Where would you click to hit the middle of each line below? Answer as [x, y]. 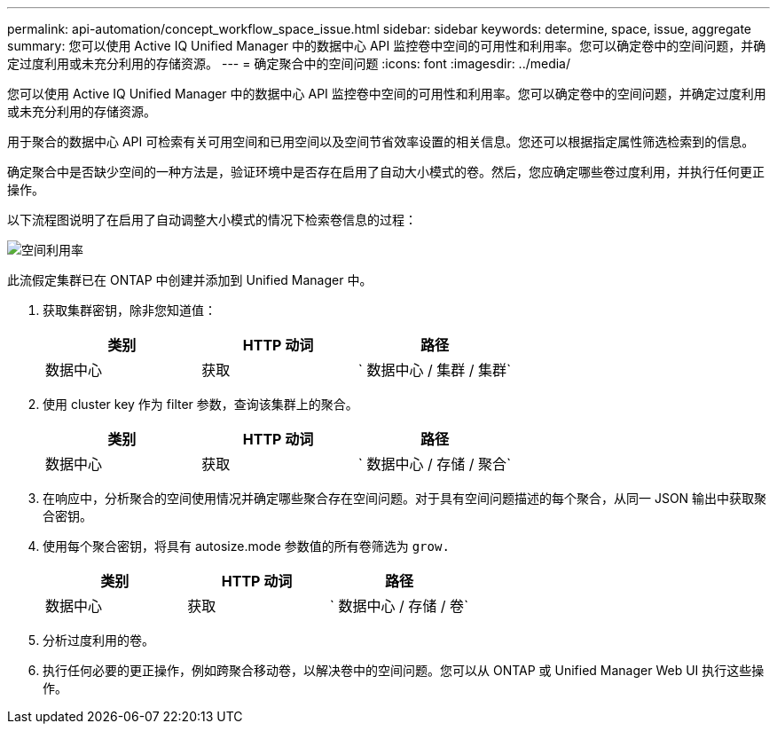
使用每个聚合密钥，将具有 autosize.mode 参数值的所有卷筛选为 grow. [246, 546]
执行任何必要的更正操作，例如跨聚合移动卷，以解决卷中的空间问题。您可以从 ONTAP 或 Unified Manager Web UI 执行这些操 [404, 670]
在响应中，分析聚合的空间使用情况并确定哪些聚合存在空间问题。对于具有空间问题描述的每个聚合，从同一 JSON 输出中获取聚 [405, 498]
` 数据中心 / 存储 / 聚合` [435, 464]
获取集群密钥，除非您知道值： [129, 310]
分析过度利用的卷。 [98, 640]
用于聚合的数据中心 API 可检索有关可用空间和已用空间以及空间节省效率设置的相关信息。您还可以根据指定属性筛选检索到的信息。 [381, 141]
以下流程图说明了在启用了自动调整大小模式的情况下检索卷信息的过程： [212, 220]
